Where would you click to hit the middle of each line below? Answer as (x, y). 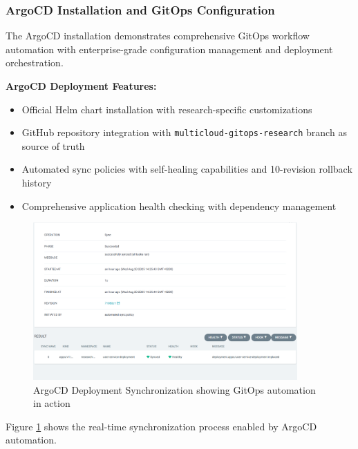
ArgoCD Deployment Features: (81, 86)
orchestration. (35, 63)
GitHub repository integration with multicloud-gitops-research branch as (184, 132)
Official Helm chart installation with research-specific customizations (167, 109)
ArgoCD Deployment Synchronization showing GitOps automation (175, 389)
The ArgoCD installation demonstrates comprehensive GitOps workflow (158, 36)
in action (52, 403)
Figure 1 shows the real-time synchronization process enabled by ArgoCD (161, 426)
